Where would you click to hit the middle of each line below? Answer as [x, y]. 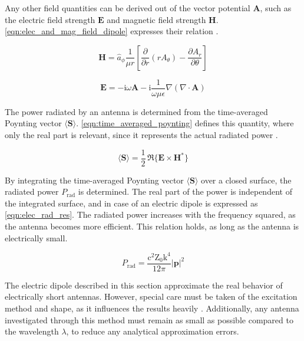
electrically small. [36, 237]
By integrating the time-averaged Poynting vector [94, 180]
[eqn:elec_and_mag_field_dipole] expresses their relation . [112, 31]
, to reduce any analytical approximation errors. [153, 331]
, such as [276, 8]
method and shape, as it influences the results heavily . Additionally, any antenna [152, 308]
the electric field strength [50, 19]
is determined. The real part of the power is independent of [185, 191]
